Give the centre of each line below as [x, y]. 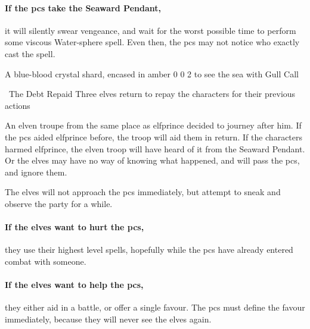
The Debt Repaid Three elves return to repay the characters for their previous [152, 94]
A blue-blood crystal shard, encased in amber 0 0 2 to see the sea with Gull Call [152, 73]
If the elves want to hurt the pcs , [75, 227]
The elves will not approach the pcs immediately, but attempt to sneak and [143, 192]
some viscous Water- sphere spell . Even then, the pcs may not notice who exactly [152, 42]
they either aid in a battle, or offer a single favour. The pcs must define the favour [155, 307]
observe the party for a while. [59, 203]
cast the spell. [30, 53]
